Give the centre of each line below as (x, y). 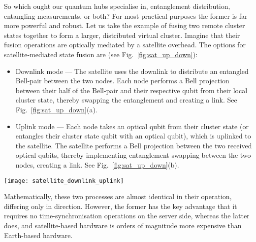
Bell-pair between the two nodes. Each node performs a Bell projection (122, 81)
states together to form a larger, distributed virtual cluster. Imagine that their (122, 35)
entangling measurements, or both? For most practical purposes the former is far (126, 16)
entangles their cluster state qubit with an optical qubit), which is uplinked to (133, 136)
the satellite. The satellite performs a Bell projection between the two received (134, 145)
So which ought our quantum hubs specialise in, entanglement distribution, (117, 6)
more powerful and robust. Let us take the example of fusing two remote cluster (125, 25)
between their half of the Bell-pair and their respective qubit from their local (131, 90)
